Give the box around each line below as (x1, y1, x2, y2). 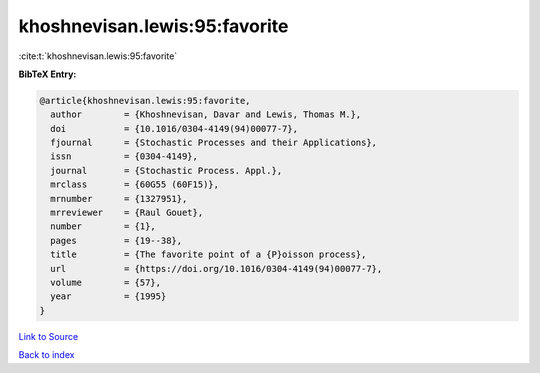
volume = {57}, (50, 277, 162, 288)
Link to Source (18, 330, 79, 342)
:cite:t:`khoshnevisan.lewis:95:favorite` (18, 50, 178, 62)
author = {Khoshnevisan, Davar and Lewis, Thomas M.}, (50, 109, 362, 120)
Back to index (18, 349, 75, 361)
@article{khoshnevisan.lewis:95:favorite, (39, 95, 251, 106)
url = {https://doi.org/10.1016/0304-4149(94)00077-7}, (50, 263, 383, 274)
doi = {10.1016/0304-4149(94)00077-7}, (50, 123, 299, 134)
